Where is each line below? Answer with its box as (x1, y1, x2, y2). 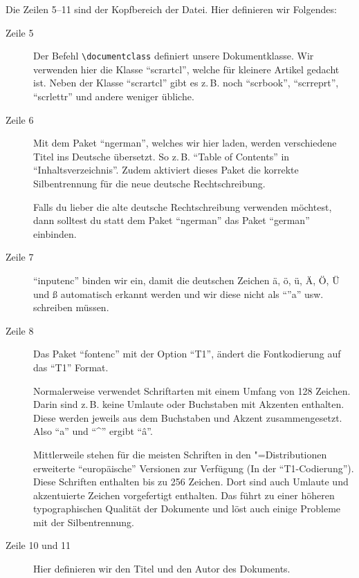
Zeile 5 (6, 25, 34, 39)
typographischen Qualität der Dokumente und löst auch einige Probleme (33, 501, 341, 516)
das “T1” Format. (33, 360, 109, 374)
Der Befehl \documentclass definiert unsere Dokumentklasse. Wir (33, 48, 314, 63)
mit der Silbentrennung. (33, 514, 134, 529)
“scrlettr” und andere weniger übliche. (33, 89, 194, 104)
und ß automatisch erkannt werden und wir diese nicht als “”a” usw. (33, 286, 324, 301)
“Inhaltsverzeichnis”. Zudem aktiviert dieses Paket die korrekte (33, 162, 299, 177)
